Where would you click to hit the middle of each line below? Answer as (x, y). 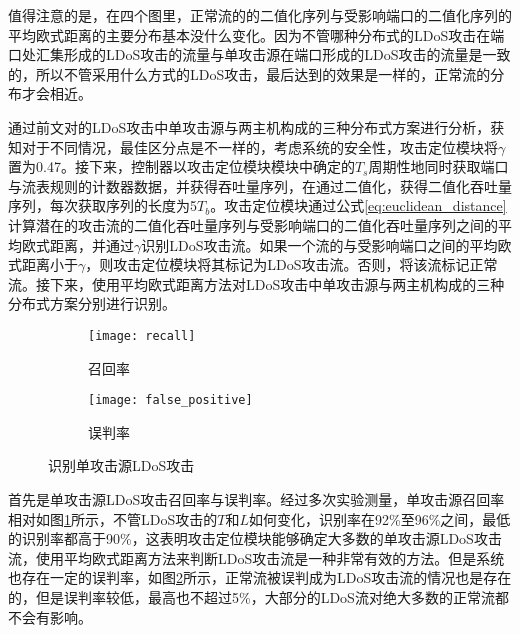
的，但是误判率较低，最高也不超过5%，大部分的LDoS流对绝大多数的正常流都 (258, 596)
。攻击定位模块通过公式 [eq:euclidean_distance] (358, 205)
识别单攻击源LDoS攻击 (121, 465)
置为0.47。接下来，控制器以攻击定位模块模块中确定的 (181, 166)
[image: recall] (142, 335)
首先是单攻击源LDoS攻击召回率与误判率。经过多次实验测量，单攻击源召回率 (256, 499)
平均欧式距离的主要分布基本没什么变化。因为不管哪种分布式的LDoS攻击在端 (256, 34)
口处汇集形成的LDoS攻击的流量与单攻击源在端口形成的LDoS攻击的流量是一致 (259, 54)
